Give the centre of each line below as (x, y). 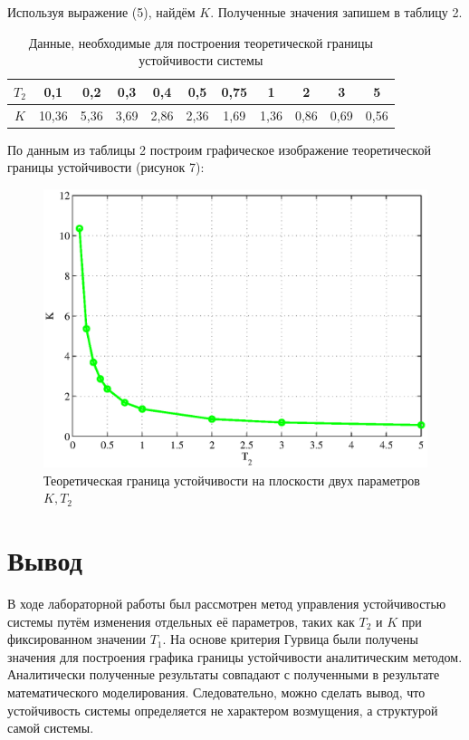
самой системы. (51, 728)
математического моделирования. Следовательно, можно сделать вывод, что (216, 692)
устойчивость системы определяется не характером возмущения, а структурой (223, 710)
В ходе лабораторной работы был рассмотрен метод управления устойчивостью (227, 604)
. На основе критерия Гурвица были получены (290, 639)
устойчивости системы (201, 60)
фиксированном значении (77, 639)
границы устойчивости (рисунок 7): (106, 167)
